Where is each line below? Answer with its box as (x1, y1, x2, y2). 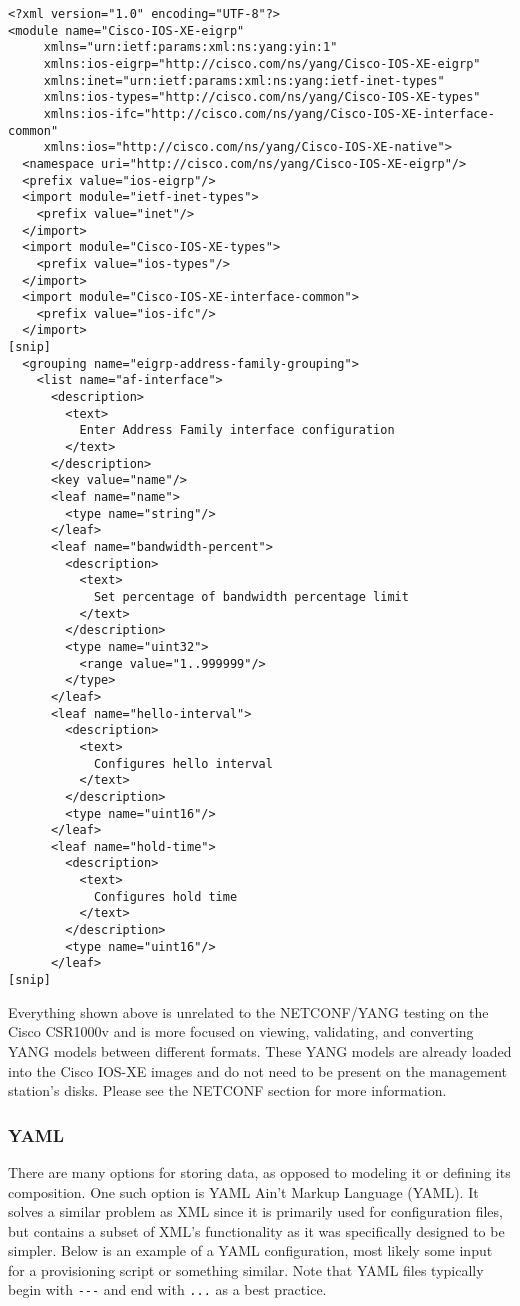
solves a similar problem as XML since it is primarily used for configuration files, (8, 1201, 503, 1222)
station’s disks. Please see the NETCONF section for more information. (8, 1080, 447, 1101)
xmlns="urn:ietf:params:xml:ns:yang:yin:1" (43, 40, 338, 55)
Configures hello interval (93, 756, 273, 771)
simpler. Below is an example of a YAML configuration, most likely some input (8, 1240, 493, 1261)
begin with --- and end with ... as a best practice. (8, 1279, 327, 1300)
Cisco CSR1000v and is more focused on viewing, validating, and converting (8, 1021, 474, 1042)
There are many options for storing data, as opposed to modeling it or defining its (8, 1161, 511, 1182)
